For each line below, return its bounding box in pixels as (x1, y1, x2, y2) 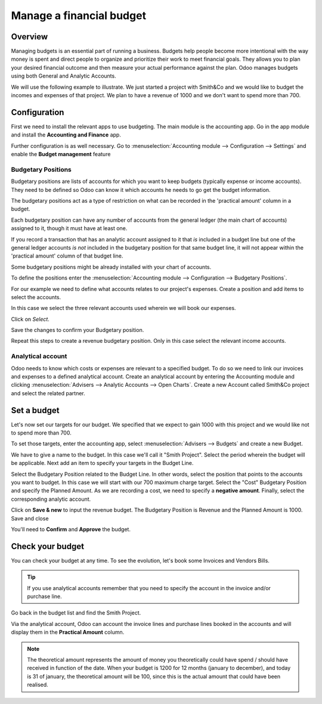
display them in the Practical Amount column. (11, 629, 125, 636)
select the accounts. (11, 293, 61, 300)
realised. (27, 681, 49, 689)
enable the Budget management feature (11, 151, 111, 158)
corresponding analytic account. (11, 495, 91, 503)
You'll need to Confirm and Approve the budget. (11, 526, 131, 533)
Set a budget (11, 405, 60, 415)
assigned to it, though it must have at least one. (11, 225, 128, 232)
